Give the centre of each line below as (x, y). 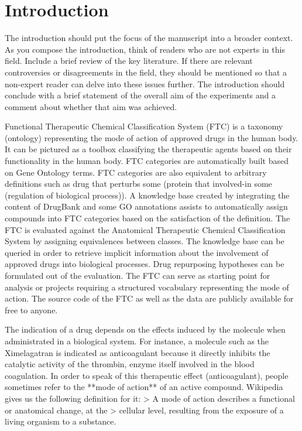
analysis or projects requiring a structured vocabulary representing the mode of (147, 287)
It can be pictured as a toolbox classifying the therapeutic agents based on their (148, 149)
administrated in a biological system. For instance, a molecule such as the (137, 341)
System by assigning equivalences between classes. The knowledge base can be (145, 241)
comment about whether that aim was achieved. (91, 106)
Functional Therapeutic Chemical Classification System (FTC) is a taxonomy (144, 126)
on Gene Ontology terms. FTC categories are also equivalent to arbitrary (136, 172)
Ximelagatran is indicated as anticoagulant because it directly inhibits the (138, 352)
